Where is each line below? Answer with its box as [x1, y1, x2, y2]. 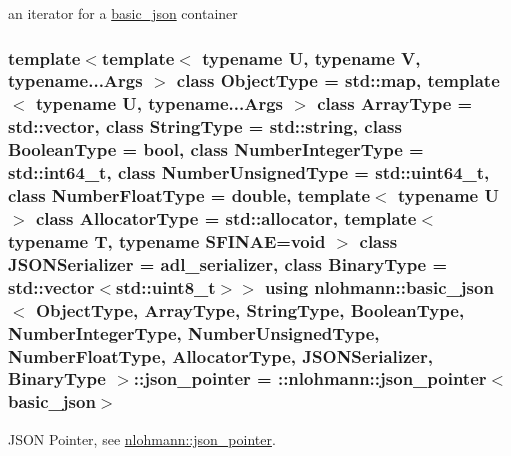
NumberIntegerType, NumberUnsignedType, [8, 320, 380, 345]
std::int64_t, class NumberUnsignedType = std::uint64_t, [8, 160, 490, 185]
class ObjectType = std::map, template [176, 68, 500, 93]
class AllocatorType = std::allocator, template [35, 205, 417, 230]
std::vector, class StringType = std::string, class [8, 114, 402, 139]
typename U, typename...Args [35, 91, 283, 116]
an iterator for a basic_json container [8, 3, 238, 23]
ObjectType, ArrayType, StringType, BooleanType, [35, 297, 465, 322]
